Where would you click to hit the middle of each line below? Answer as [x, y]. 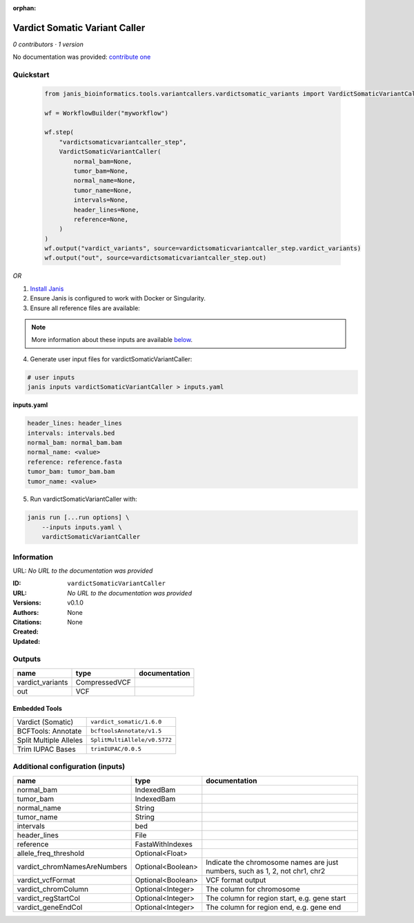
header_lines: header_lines [75, 424]
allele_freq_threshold [51, 853]
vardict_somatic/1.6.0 [126, 722]
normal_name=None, [105, 181]
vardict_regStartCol [49, 898]
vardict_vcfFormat [46, 879]
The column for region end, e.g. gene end [274, 907]
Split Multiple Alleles [50, 740]
